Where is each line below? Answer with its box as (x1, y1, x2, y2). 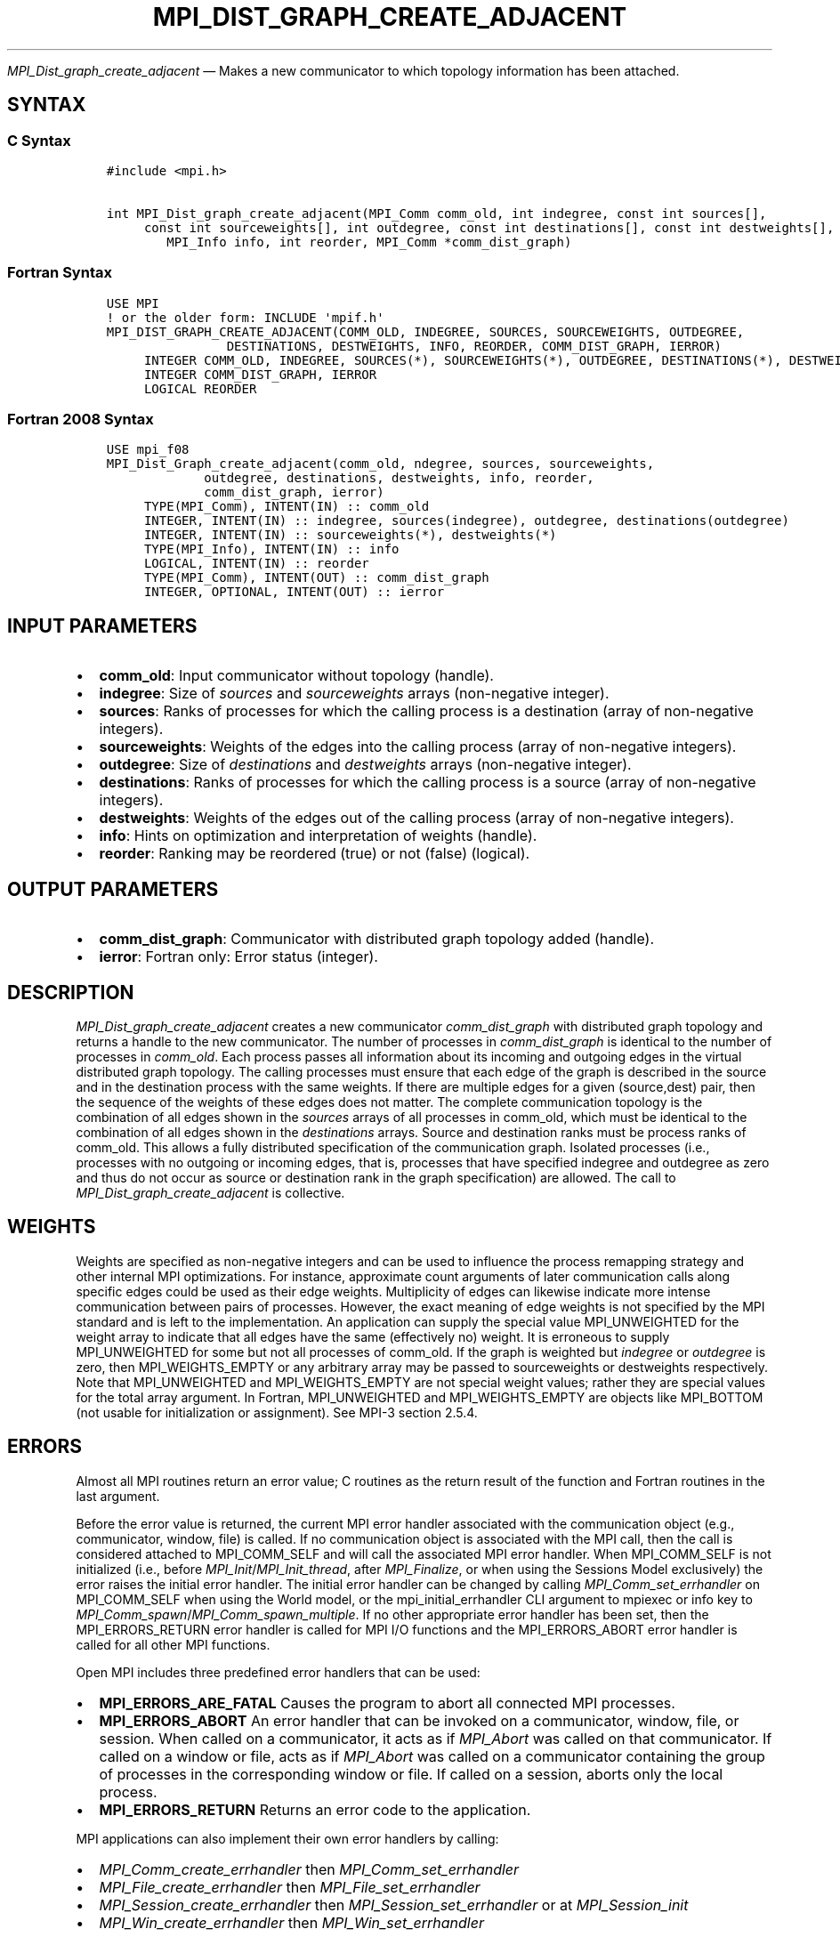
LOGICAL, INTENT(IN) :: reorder (143, 556, 369, 571)
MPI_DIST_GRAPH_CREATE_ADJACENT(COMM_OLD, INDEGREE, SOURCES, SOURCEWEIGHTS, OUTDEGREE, (106, 324, 745, 339)
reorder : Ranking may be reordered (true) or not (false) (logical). (99, 844, 530, 863)
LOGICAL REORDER (143, 381, 257, 396)
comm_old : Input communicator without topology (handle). (99, 666, 494, 685)
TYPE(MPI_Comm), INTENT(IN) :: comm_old (143, 499, 430, 514)
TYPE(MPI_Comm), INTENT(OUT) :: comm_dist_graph (143, 570, 489, 585)
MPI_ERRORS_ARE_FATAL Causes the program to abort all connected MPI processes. (99, 1693, 675, 1712)
